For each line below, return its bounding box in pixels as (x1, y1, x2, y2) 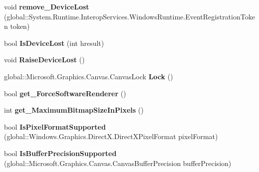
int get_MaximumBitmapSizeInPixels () (4, 105, 144, 115)
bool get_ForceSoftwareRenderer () (4, 88, 126, 98)
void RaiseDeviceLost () (4, 54, 85, 65)
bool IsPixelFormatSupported (4, 121, 106, 132)
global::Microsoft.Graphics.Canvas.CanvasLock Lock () (4, 71, 173, 81)
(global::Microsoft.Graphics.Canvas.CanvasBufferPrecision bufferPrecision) (4, 158, 232, 168)
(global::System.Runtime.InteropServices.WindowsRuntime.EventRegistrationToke (4, 11, 255, 21)
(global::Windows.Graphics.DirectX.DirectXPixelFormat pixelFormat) (4, 131, 218, 142)
